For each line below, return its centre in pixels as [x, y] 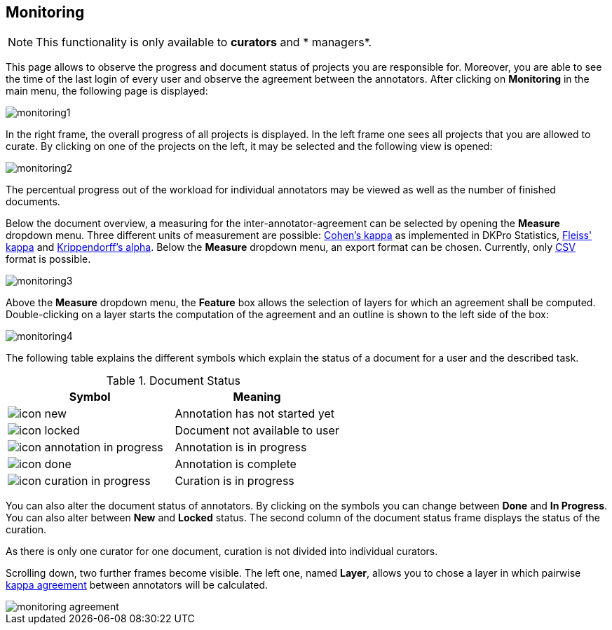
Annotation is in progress [241, 447]
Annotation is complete [236, 464]
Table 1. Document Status [173, 381]
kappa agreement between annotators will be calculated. [137, 585]
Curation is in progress [234, 481]
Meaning [257, 397]
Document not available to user [257, 431]
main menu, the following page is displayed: [107, 91]
